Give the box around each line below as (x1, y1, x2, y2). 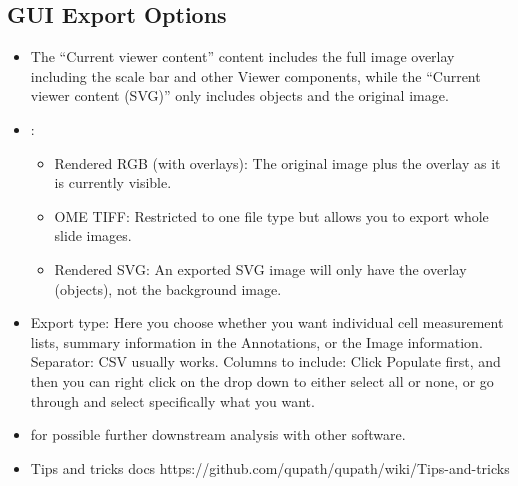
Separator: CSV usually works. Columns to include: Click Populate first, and (30, 351, 501, 372)
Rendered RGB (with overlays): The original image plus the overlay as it (54, 152, 501, 173)
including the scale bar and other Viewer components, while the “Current (30, 65, 481, 86)
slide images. (54, 225, 132, 246)
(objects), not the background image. (54, 278, 282, 299)
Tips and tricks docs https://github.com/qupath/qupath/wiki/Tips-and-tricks (30, 457, 510, 478)
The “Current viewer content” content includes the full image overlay (30, 46, 455, 67)
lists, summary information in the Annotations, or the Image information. (30, 331, 483, 352)
